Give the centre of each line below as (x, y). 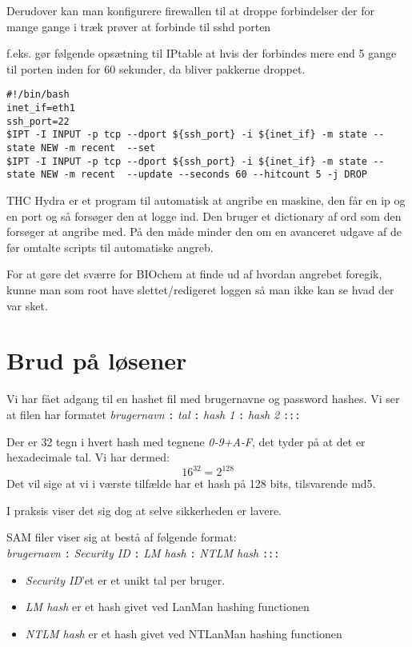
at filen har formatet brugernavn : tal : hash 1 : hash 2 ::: (154, 414)
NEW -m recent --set (98, 148)
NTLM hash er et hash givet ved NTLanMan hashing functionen (184, 633)
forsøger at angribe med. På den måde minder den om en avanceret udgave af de (204, 232)
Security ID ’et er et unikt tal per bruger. (125, 579)
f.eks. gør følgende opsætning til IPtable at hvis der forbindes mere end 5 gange (202, 53)
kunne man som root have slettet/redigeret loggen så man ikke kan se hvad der (200, 289)
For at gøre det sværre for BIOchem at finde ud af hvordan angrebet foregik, (194, 274)
